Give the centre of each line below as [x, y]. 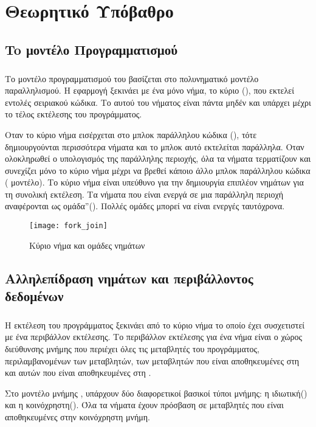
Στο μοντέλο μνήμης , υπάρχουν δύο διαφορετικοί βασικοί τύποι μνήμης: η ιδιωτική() [156, 393]
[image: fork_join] [68, 226]
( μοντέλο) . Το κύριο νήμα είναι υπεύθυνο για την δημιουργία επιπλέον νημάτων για [154, 182]
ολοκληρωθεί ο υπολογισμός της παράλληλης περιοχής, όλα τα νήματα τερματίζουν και [158, 158]
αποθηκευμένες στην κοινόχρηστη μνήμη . [77, 417]
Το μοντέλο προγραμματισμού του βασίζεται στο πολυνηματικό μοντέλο [132, 78]
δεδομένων [34, 296]
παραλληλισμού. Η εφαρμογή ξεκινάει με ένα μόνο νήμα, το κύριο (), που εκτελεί [149, 90]
